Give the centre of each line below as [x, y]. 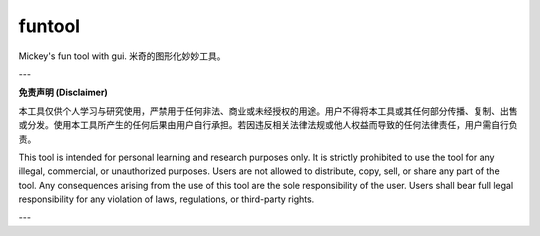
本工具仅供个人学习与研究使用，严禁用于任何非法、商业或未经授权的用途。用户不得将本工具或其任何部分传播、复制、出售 [268, 111]
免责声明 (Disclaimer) [63, 92]
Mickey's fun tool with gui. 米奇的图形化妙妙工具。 [122, 56]
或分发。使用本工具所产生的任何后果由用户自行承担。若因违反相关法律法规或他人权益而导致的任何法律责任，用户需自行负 [268, 125]
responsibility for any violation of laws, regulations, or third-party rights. [166, 199]
